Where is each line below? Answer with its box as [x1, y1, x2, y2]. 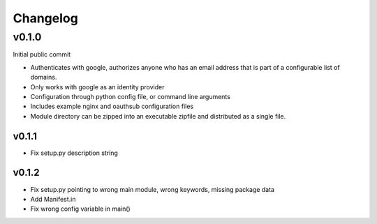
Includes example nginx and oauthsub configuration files [30, 102, 194, 111]
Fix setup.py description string [30, 149, 119, 157]
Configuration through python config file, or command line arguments [30, 92, 230, 100]
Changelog [13, 10, 78, 26]
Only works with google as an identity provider [30, 82, 165, 91]
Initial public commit [13, 50, 71, 59]
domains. [30, 73, 57, 82]
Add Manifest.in [30, 195, 76, 203]
